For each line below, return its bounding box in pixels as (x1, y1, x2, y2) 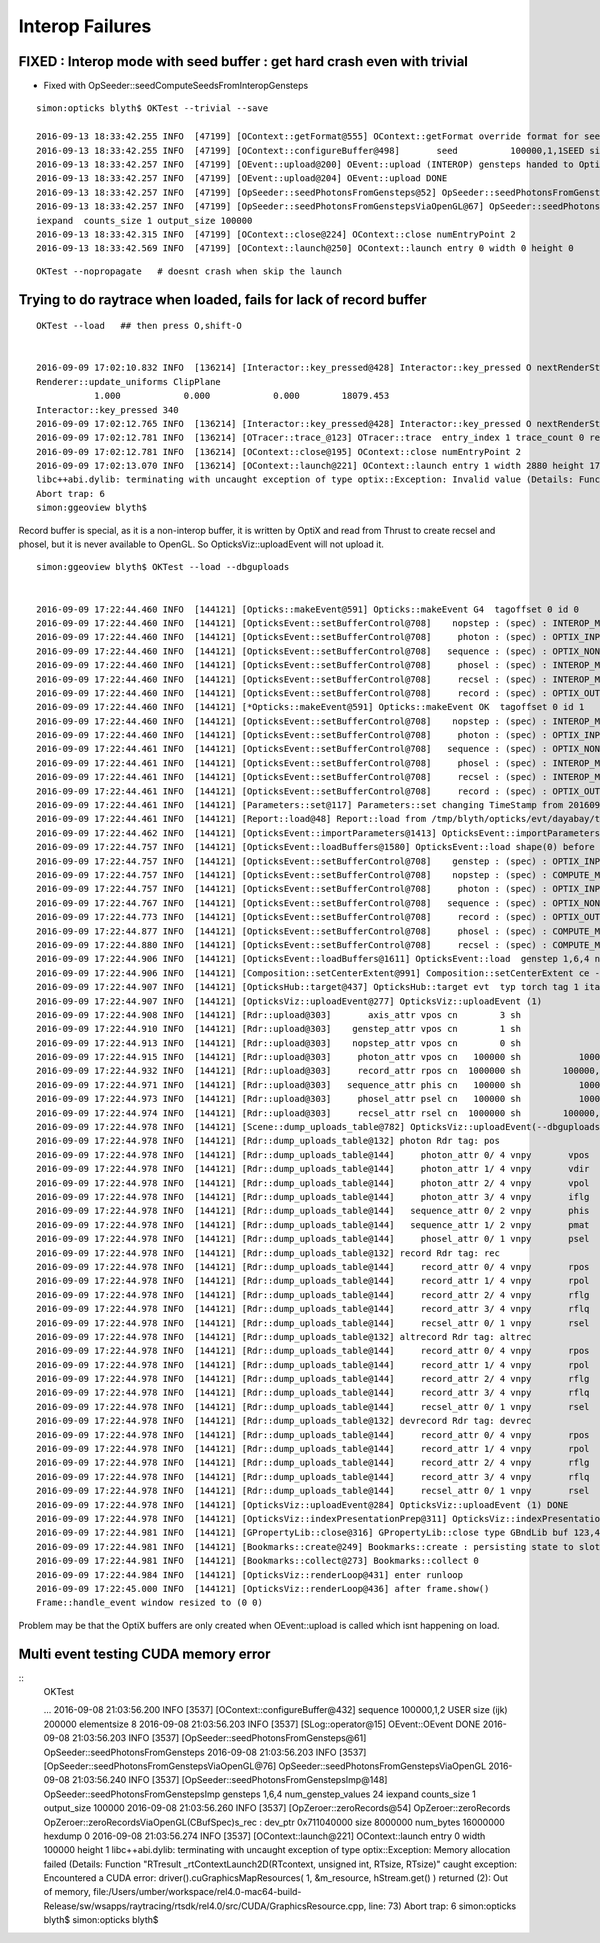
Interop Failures (18, 15, 152, 37)
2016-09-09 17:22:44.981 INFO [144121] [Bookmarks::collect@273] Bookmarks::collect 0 (36, 1555, 480, 1567)
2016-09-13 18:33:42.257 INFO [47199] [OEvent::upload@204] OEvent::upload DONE (36, 173, 448, 184)
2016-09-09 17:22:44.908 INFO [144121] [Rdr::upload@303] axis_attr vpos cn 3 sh (36, 1009, 522, 1020)
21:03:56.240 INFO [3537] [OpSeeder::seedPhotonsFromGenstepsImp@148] (71, 1774, 388, 1786)
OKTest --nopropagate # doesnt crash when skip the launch (36, 265, 342, 277)
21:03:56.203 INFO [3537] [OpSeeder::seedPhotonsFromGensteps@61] (71, 1732, 367, 1744)
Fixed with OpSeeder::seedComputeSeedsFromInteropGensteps (43, 80, 309, 92)
